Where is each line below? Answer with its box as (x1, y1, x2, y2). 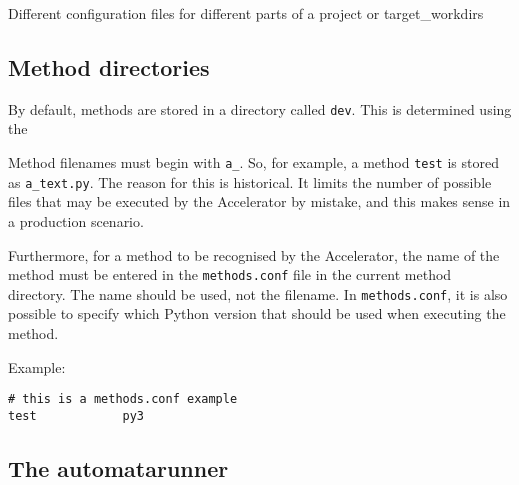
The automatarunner (8, 452, 229, 483)
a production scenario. (8, 210, 144, 231)
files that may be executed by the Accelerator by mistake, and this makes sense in (8, 191, 511, 212)
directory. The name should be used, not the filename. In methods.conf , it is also (8, 283, 508, 304)
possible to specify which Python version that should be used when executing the (8, 303, 506, 324)
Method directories (8, 51, 210, 82)
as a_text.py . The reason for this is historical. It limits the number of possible (8, 171, 492, 192)
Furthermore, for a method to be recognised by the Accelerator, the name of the (8, 244, 500, 265)
